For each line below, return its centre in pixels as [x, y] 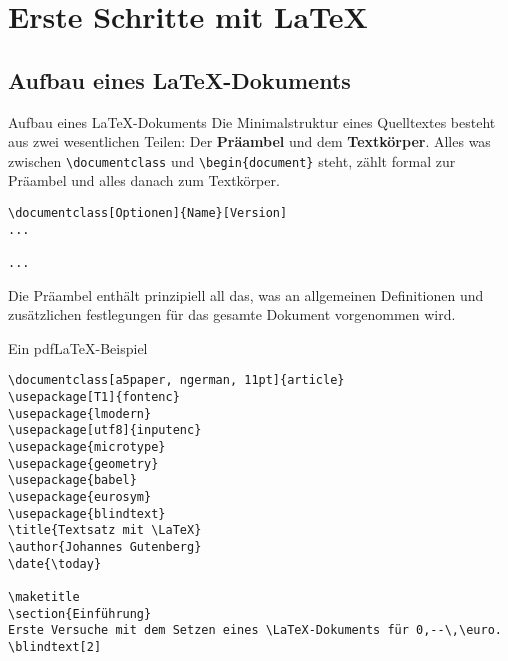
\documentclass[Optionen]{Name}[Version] [148, 213]
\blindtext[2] [55, 646]
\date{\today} [55, 563]
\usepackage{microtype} [87, 447]
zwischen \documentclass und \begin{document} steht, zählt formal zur [232, 160]
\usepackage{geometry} [83, 463]
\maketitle [44, 596]
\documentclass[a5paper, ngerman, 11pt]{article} [176, 380]
